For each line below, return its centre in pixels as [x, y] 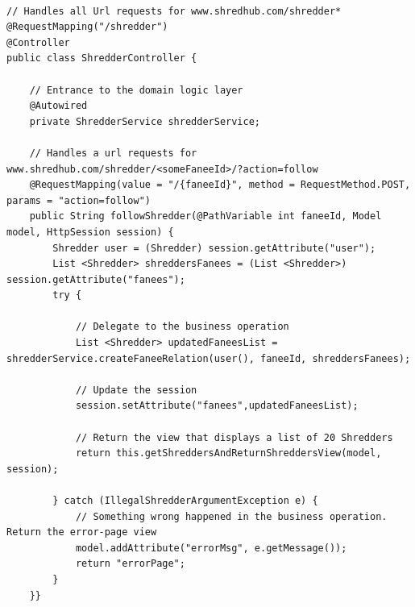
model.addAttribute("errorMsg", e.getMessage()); [211, 548]
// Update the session [136, 390]
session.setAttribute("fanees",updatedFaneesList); [217, 406]
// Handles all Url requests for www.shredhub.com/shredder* [174, 11]
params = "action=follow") [79, 200]
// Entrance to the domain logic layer [136, 90]
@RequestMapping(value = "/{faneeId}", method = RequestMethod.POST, [220, 185]
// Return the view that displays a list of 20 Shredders [234, 437]
